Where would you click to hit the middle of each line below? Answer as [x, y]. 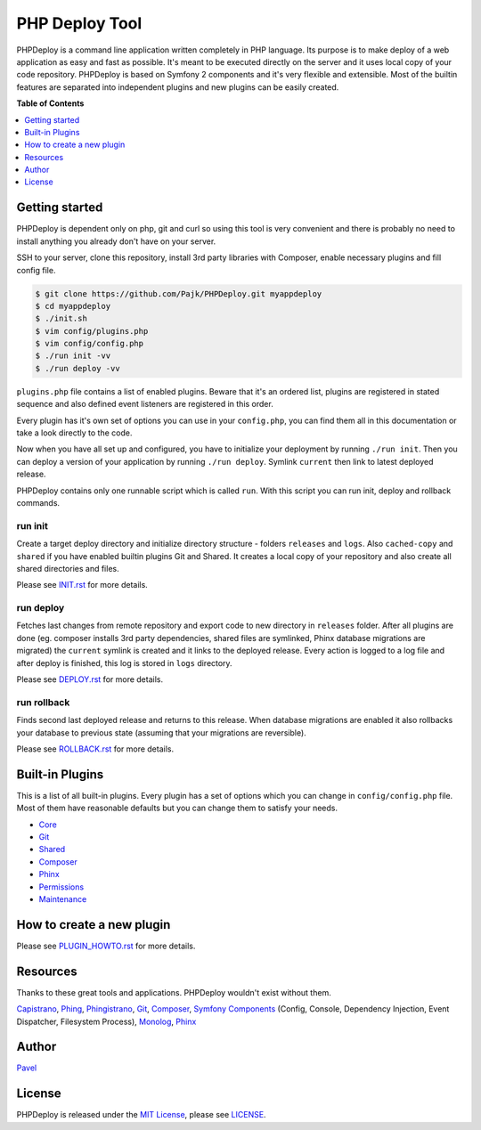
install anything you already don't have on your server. [116, 241]
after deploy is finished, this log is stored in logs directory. [124, 663]
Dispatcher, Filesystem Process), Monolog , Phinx [106, 1021]
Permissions [61, 887]
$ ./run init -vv [73, 356]
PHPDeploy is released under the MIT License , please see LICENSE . [141, 1115]
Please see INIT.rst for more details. [82, 585]
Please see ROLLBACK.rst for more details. [95, 749]
